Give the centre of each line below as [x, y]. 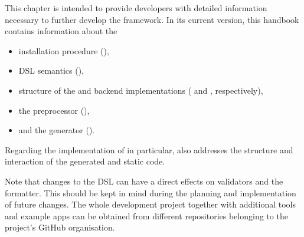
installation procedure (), [64, 50]
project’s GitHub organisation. [60, 227]
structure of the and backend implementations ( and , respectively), [141, 90]
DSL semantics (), [51, 70]
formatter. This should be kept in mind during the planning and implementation [151, 192]
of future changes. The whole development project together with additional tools [151, 204]
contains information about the [61, 31]
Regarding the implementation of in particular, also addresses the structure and [149, 149]
